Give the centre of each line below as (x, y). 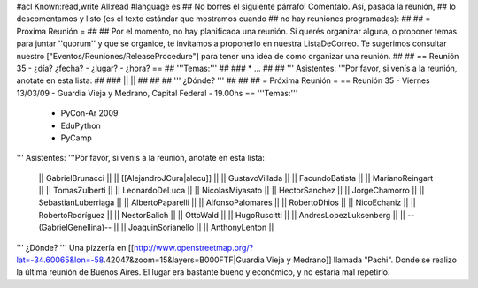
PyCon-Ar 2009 (89, 113)
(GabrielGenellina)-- (75, 227)
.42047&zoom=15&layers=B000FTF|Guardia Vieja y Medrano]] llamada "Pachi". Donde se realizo (280, 260)
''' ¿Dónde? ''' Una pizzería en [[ (75, 247)
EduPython (81, 125)
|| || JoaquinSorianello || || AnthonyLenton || (194, 227)
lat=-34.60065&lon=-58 (60, 260)
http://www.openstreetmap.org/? (193, 247)
